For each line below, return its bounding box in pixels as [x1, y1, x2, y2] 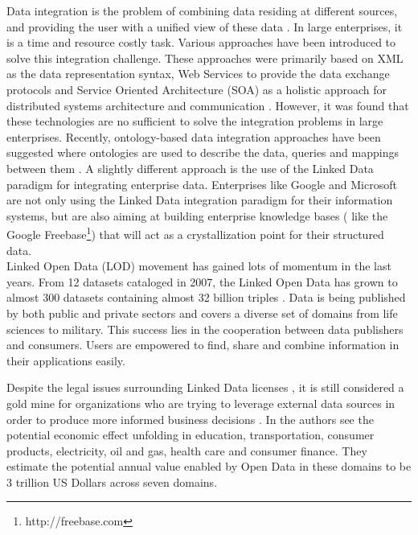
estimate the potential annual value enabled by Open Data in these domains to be [6, 458, 412, 475]
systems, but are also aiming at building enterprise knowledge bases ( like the [6, 207, 388, 224]
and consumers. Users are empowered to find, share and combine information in [6, 336, 400, 353]
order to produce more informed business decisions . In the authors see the [6, 410, 374, 427]
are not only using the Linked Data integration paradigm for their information [6, 191, 393, 208]
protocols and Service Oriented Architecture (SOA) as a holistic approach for [6, 80, 387, 97]
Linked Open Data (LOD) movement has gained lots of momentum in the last [6, 257, 391, 274]
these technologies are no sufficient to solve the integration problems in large [6, 113, 383, 130]
